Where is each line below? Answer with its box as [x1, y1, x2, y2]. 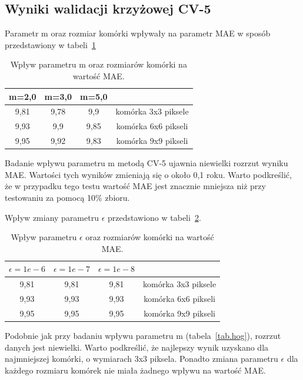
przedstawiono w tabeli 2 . [107, 211, 201, 223]
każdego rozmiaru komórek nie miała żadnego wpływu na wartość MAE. [5, 364, 266, 376]
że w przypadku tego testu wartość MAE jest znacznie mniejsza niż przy [5, 180, 266, 192]
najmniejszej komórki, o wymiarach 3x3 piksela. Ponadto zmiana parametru [5, 352, 278, 365]
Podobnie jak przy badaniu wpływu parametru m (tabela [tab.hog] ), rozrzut [5, 329, 281, 341]
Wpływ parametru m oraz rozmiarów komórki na [10, 58, 187, 70]
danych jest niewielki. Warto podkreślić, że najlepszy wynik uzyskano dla [5, 341, 269, 353]
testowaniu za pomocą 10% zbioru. [5, 191, 130, 203]
